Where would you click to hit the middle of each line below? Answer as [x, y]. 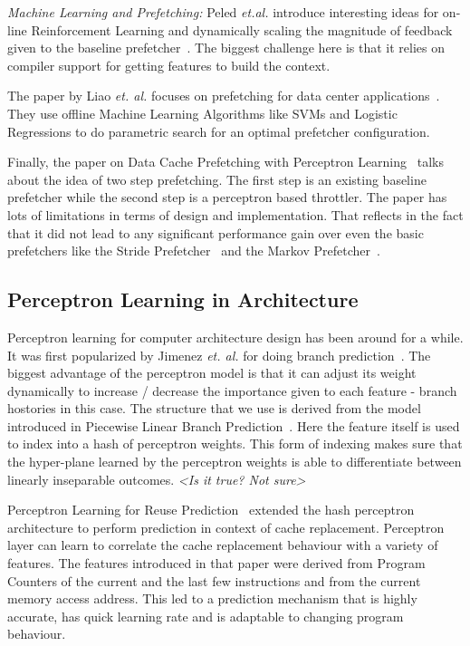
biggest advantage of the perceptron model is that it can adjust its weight [212, 373]
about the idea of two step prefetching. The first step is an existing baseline [217, 179]
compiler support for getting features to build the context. [169, 65]
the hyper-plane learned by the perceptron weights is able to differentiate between [235, 462]
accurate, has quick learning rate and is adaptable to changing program [206, 616]
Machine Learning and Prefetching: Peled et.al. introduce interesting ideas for [223, 12]
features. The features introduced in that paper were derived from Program [216, 563]
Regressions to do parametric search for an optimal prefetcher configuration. [219, 131]
